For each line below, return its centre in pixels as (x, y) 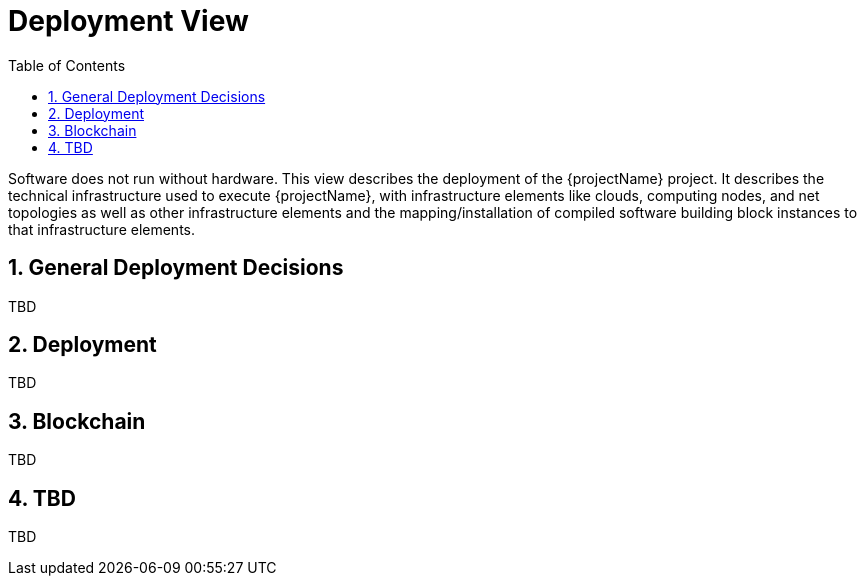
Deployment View (128, 21)
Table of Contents (67, 65)
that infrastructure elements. (102, 229)
